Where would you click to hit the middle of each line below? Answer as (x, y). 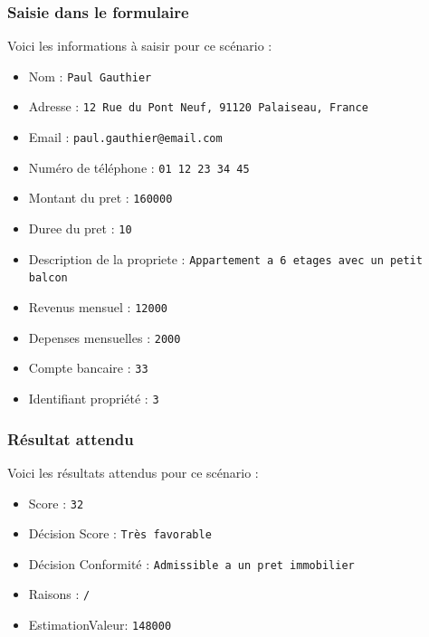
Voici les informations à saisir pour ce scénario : (140, 46)
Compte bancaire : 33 (88, 368)
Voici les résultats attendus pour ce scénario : (133, 472)
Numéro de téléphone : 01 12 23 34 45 (139, 167)
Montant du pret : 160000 (100, 198)
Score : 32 (56, 503)
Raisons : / (59, 594)
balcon (48, 278)
